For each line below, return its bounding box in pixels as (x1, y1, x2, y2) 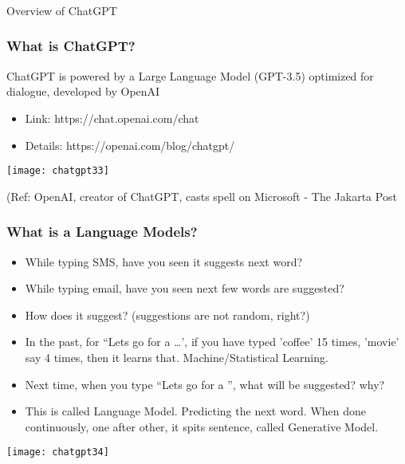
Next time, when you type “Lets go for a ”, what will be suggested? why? (25, 376, 385, 392)
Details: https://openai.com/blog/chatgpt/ (25, 136, 235, 153)
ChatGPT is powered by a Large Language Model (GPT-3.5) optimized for (6, 67, 374, 84)
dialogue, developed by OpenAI (6, 83, 160, 100)
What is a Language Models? (6, 222, 198, 242)
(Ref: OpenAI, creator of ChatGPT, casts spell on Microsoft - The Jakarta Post (6, 187, 397, 204)
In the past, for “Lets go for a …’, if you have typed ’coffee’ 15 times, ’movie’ (25, 333, 399, 350)
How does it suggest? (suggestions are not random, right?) (25, 306, 310, 323)
